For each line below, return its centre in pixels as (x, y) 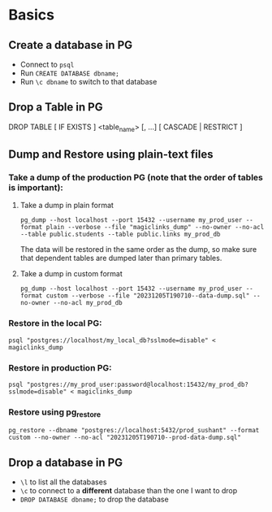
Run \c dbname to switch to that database (89, 82)
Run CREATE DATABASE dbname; (69, 73)
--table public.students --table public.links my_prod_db (120, 234)
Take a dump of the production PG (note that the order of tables (136, 177)
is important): (36, 187)
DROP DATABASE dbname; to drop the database (94, 499)
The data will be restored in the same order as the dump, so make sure (138, 249)
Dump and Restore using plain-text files (111, 154)
